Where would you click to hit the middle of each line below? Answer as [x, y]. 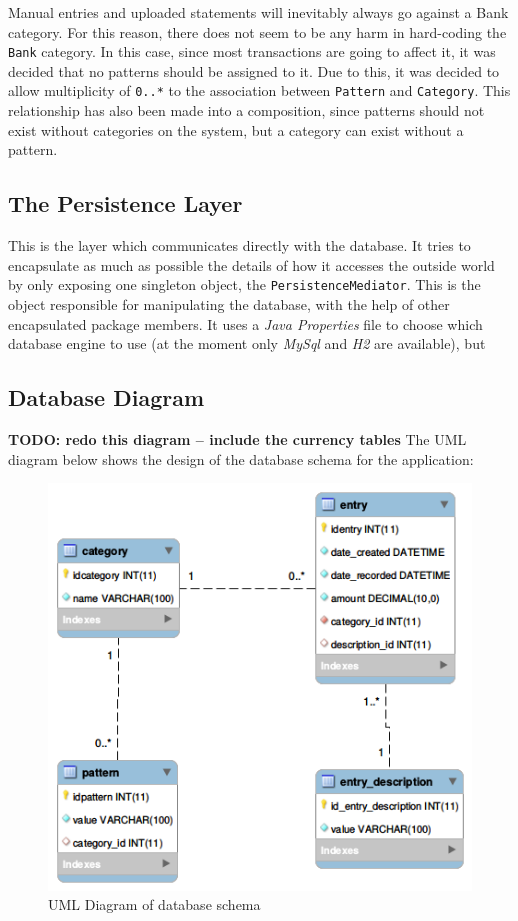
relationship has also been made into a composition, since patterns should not [246, 110]
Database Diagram [106, 397]
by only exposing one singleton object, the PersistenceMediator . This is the [244, 284]
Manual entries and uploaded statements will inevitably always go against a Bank [258, 12]
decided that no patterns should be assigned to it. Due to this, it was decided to [254, 70]
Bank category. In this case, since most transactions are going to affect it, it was [252, 51]
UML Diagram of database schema [154, 904]
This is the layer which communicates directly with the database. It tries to [239, 245]
